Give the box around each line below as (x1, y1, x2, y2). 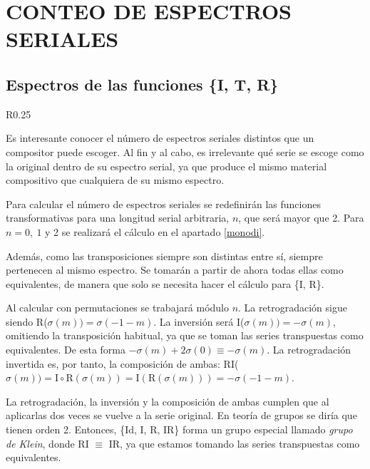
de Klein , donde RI (6, 435, 89, 450)
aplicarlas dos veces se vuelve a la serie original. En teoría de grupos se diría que (6, 408, 357, 423)
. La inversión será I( (153, 314, 245, 329)
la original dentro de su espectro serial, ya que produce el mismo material (6, 158, 327, 173)
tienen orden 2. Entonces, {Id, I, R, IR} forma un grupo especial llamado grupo (6, 422, 353, 437)
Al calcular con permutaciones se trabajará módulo (6, 300, 229, 315)
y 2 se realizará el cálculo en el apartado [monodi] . (45, 224, 265, 239)
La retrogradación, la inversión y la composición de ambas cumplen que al (6, 393, 329, 408)
